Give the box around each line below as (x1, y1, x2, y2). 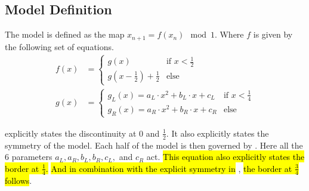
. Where (214, 28, 244, 41)
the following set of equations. (5, 40, 114, 53)
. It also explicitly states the (166, 127, 269, 139)
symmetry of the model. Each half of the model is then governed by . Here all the (5, 138, 303, 151)
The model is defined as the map (5, 28, 125, 41)
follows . (5, 174, 32, 186)
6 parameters (5, 150, 52, 163)
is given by (253, 28, 293, 41)
